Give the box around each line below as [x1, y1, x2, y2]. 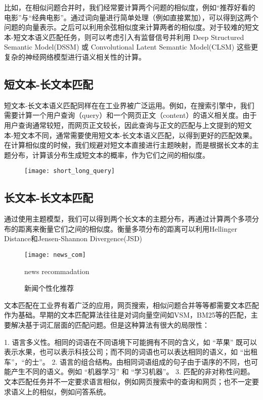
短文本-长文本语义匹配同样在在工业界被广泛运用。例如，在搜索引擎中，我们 [4, 100, 254, 110]
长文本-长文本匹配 [4, 190, 94, 205]
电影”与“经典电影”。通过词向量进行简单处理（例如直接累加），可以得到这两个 [4, 12, 258, 22]
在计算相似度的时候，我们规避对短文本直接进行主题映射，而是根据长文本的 [4, 140, 252, 150]
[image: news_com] [24, 251, 86, 258]
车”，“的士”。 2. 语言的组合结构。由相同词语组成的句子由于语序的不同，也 [4, 356, 251, 367]
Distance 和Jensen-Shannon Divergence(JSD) [4, 233, 143, 244]
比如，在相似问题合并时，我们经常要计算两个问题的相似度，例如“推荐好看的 [4, 2, 255, 12]
